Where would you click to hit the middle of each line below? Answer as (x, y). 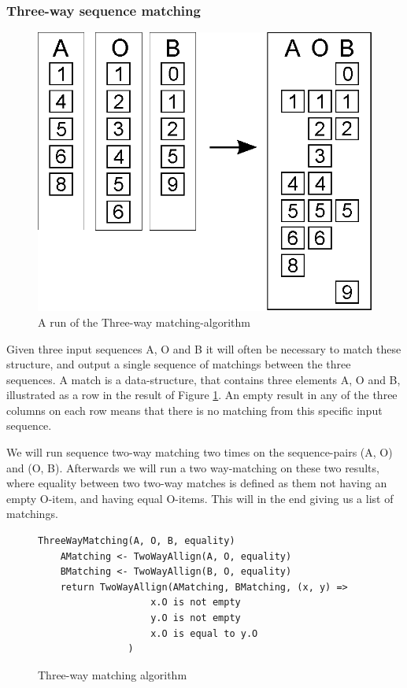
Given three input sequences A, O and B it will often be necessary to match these (204, 348)
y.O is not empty (196, 618)
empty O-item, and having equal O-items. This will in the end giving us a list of (200, 498)
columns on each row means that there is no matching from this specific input (194, 410)
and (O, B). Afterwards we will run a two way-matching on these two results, (193, 467)
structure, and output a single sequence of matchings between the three (179, 364)
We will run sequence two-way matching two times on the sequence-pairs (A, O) (200, 452)
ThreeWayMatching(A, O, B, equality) (137, 541)
